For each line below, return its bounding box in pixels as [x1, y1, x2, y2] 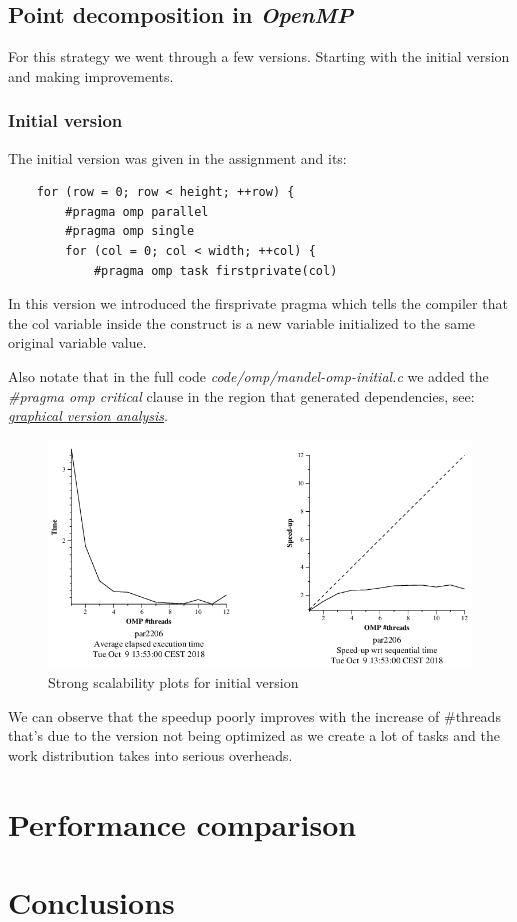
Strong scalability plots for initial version [48, 672, 299, 693]
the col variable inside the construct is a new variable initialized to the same [8, 312, 476, 333]
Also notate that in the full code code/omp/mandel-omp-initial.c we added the [8, 365, 489, 386]
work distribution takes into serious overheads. [8, 745, 293, 766]
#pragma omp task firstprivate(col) [93, 263, 338, 278]
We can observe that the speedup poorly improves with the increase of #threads [8, 705, 501, 726]
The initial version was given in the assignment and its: [8, 147, 347, 168]
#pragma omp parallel [65, 204, 209, 219]
